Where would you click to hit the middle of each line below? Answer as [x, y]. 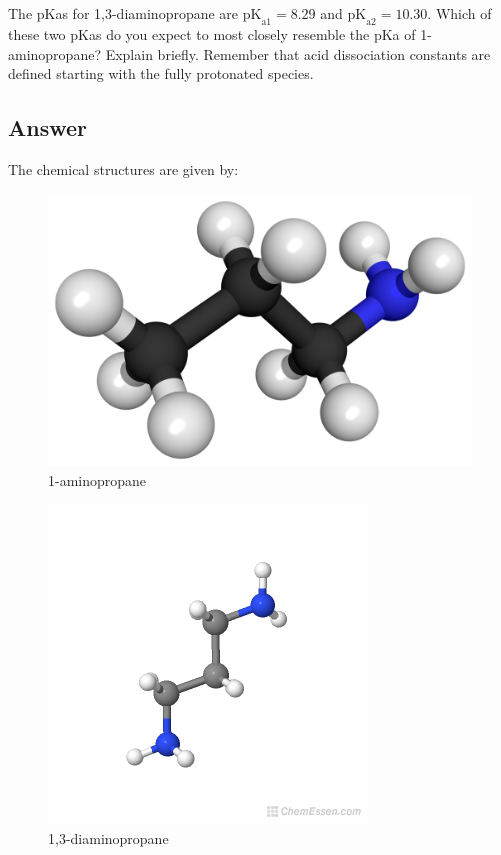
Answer [48, 127]
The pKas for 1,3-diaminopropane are [123, 13]
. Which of [459, 13]
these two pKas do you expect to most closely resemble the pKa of [212, 33]
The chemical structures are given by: [123, 168]
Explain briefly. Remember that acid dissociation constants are [298, 53]
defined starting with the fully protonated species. [161, 73]
